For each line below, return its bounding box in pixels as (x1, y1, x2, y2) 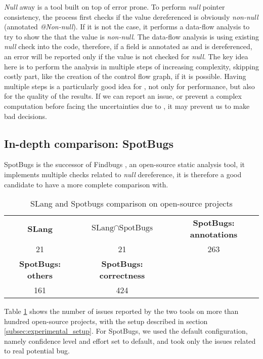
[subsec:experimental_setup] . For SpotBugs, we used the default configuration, (4, 326, 248, 336)
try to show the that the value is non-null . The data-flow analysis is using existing (4, 31, 259, 42)
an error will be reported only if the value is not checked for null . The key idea (4, 51, 248, 61)
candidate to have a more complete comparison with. (4, 179, 168, 189)
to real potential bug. (4, 345, 70, 356)
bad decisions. (4, 110, 47, 121)
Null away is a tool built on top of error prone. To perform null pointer (4, 2, 225, 12)
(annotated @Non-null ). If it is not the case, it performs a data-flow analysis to (4, 21, 250, 32)
